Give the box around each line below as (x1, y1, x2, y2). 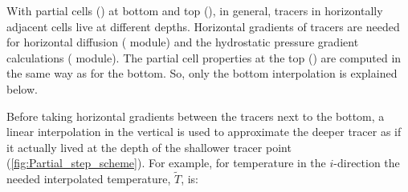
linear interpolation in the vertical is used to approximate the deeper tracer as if (6, 123, 402, 140)
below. (6, 80, 38, 97)
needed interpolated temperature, (6, 170, 171, 187)
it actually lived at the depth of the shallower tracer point (6, 138, 292, 155)
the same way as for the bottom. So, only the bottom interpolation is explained (6, 65, 398, 82)
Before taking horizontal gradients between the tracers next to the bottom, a (6, 107, 385, 124)
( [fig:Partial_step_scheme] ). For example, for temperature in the (6, 154, 326, 171)
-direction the (333, 154, 400, 171)
